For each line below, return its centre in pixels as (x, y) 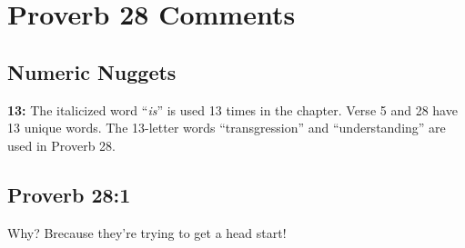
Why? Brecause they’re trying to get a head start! (147, 232)
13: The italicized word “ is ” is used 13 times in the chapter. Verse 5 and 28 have (232, 109)
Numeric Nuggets (92, 71)
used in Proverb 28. (61, 145)
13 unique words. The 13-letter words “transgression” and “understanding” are (227, 128)
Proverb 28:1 (69, 194)
